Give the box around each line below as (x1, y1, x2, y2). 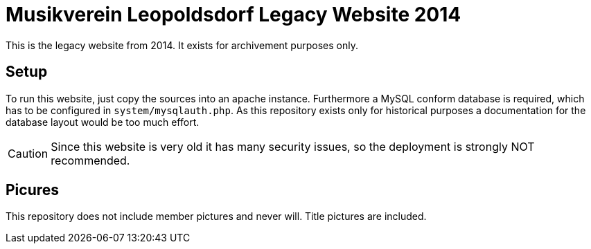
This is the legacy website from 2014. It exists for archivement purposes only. (6, 39, 358, 51)
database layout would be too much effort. (6, 116, 200, 128)
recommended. (51, 153, 130, 167)
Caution (8, 146, 48, 160)
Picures (6, 181, 60, 199)
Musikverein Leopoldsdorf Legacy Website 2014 (6, 3, 461, 26)
